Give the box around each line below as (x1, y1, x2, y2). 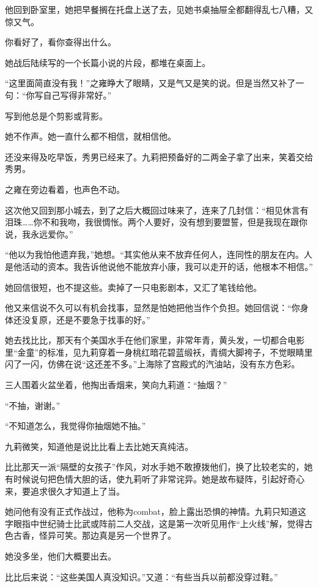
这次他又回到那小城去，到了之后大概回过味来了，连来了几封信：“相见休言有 (5, 203, 309, 216)
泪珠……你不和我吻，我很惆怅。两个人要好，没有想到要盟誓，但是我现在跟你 (5, 215, 308, 228)
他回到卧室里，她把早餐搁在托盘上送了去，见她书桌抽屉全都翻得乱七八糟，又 (5, 3, 313, 15)
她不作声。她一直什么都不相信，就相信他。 (5, 130, 176, 143)
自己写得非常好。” (43, 88, 112, 101)
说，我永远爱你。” (5, 227, 73, 240)
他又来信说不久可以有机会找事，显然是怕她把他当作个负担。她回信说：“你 (5, 301, 300, 314)
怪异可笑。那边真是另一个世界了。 (39, 529, 176, 542)
